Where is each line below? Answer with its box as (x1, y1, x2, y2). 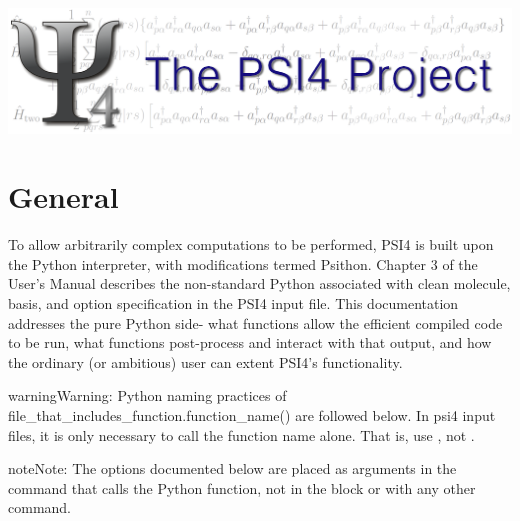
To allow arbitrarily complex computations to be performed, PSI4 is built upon (8, 234, 494, 255)
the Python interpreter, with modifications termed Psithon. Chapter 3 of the (8, 253, 478, 274)
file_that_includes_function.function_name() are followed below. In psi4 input (8, 404, 496, 425)
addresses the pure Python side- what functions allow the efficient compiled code (8, 312, 503, 333)
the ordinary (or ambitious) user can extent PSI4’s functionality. (8, 351, 403, 372)
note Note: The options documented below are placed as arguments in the (8, 458, 457, 479)
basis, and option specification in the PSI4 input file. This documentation (8, 293, 459, 313)
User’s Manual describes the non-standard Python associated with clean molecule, (8, 273, 511, 294)
